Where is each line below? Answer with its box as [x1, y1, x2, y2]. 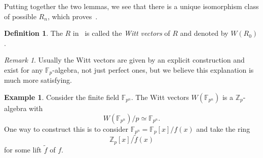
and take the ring [196, 123, 250, 134]
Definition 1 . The [4, 28, 63, 38]
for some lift [4, 144, 42, 154]
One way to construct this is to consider [4, 123, 128, 134]
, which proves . [47, 11, 98, 21]
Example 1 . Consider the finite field [4, 92, 120, 102]
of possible [4, 11, 36, 21]
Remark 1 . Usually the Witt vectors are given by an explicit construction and [4, 55, 245, 65]
